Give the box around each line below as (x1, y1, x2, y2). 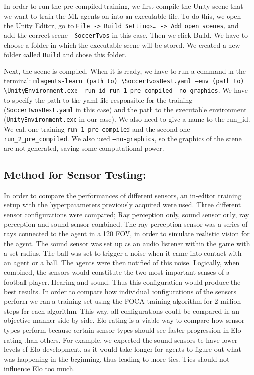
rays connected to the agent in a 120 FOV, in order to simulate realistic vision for (4, 229, 250, 239)
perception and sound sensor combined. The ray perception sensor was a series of (4, 219, 248, 229)
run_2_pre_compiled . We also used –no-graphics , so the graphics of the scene (4, 133, 242, 144)
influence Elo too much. (4, 363, 75, 374)
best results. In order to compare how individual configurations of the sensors (4, 286, 237, 296)
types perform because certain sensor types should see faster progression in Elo (4, 324, 241, 335)
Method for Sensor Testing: (4, 167, 146, 182)
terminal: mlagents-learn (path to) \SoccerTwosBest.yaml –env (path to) (4, 75, 244, 86)
